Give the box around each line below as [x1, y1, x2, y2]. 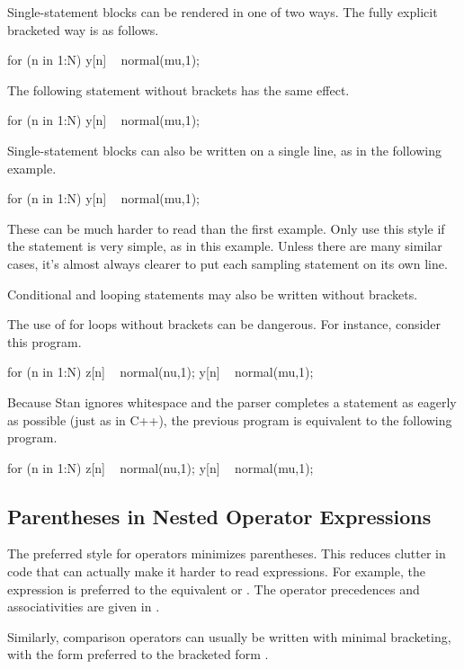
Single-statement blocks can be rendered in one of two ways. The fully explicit [7, 3, 438, 21]
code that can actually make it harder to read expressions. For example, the [7, 562, 425, 581]
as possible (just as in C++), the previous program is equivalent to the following [7, 410, 452, 429]
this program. [7, 332, 82, 351]
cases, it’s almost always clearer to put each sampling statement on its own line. [7, 254, 448, 272]
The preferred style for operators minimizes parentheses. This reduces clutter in [7, 544, 446, 563]
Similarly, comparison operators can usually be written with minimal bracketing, [7, 627, 451, 646]
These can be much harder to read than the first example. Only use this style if [7, 219, 445, 237]
